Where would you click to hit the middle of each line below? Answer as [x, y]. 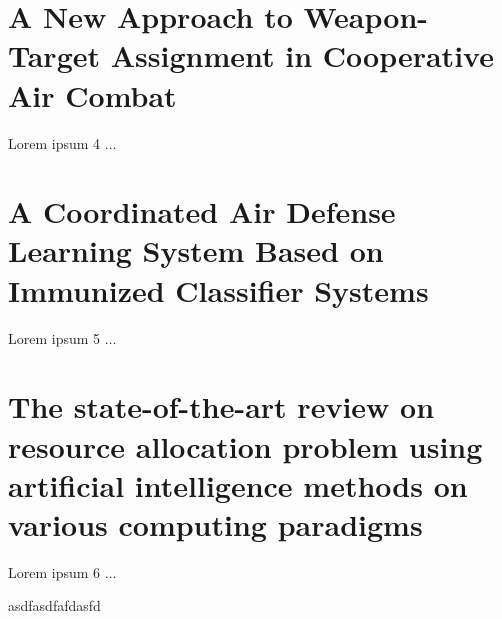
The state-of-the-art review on [221, 406]
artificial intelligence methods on [238, 484]
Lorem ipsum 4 [54, 142]
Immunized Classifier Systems [218, 289]
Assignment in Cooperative [302, 55]
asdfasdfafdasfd [54, 605]
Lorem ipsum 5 [54, 337]
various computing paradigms [215, 523]
